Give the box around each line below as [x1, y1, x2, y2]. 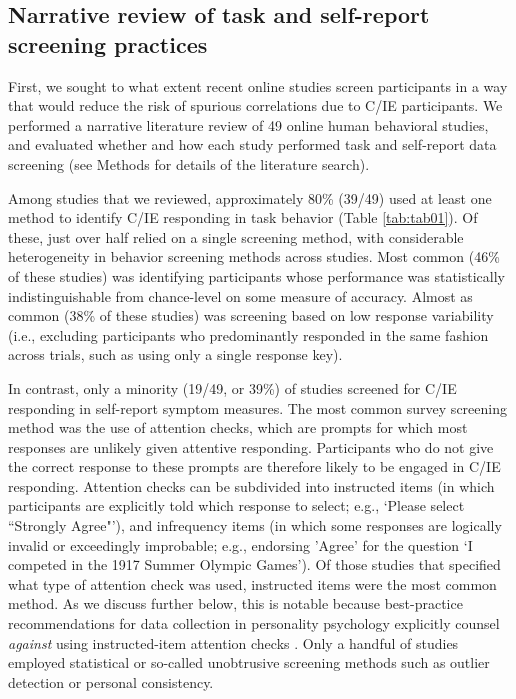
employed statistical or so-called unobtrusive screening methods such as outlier [8, 652, 490, 673]
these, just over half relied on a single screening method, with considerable [8, 226, 464, 247]
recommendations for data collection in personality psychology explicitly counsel [8, 613, 500, 634]
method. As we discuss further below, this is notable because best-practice [8, 593, 463, 614]
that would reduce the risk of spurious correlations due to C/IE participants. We [8, 95, 503, 116]
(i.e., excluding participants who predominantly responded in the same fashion [8, 324, 489, 345]
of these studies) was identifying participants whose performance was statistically [8, 265, 506, 286]
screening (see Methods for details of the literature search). [8, 153, 370, 174]
